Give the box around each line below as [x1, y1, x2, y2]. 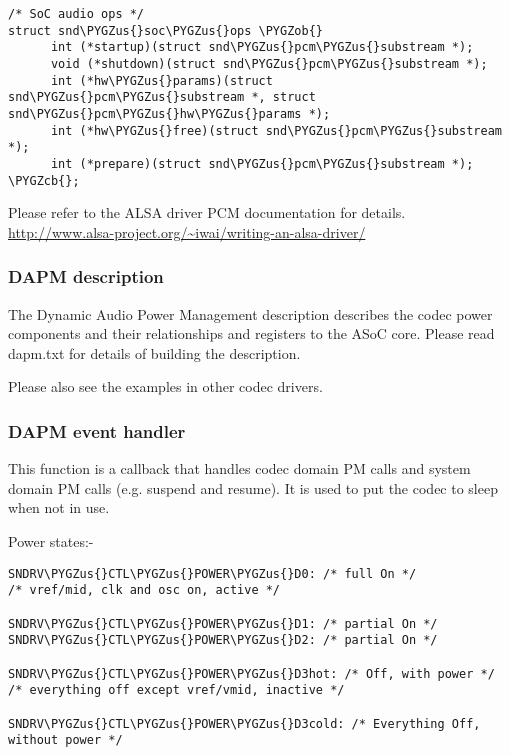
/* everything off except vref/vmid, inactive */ [8, 683, 345, 698]
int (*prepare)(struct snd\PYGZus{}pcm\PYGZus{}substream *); [50, 156, 474, 171]
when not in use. [8, 497, 110, 518]
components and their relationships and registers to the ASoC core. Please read [8, 323, 495, 344]
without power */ [8, 733, 123, 748]
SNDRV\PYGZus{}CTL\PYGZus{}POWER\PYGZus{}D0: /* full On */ [8, 566, 417, 581]
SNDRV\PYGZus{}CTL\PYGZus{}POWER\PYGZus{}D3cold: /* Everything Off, [8, 716, 481, 731]
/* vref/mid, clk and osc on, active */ [8, 583, 281, 598]
